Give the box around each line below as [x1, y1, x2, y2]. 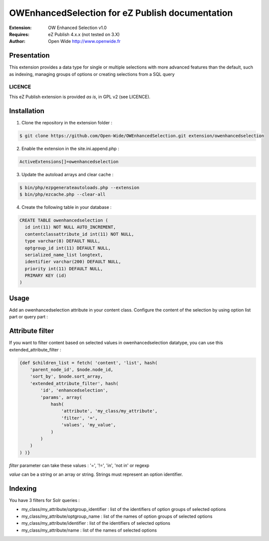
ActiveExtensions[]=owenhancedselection [19, 158, 118, 164]
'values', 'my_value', [61, 422, 116, 428]
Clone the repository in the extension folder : [21, 119, 113, 125]
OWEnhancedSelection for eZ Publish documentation [9, 7, 233, 18]
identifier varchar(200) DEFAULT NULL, [25, 259, 121, 265]
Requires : [9, 31, 30, 37]
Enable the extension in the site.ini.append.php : [21, 146, 119, 152]
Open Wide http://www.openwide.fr [48, 39, 121, 44]
